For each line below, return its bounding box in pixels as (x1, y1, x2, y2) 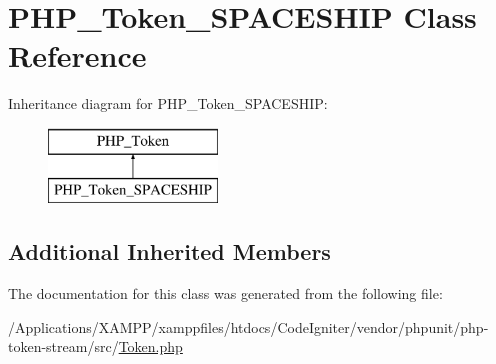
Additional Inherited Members (8, 236, 331, 267)
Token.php (118, 336, 183, 357)
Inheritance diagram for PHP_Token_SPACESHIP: (8, 93, 328, 114)
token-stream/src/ (8, 336, 119, 357)
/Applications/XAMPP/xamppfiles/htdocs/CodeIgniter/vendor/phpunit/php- (8, 316, 489, 337)
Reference (8, 35, 147, 76)
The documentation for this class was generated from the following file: (8, 283, 443, 304)
